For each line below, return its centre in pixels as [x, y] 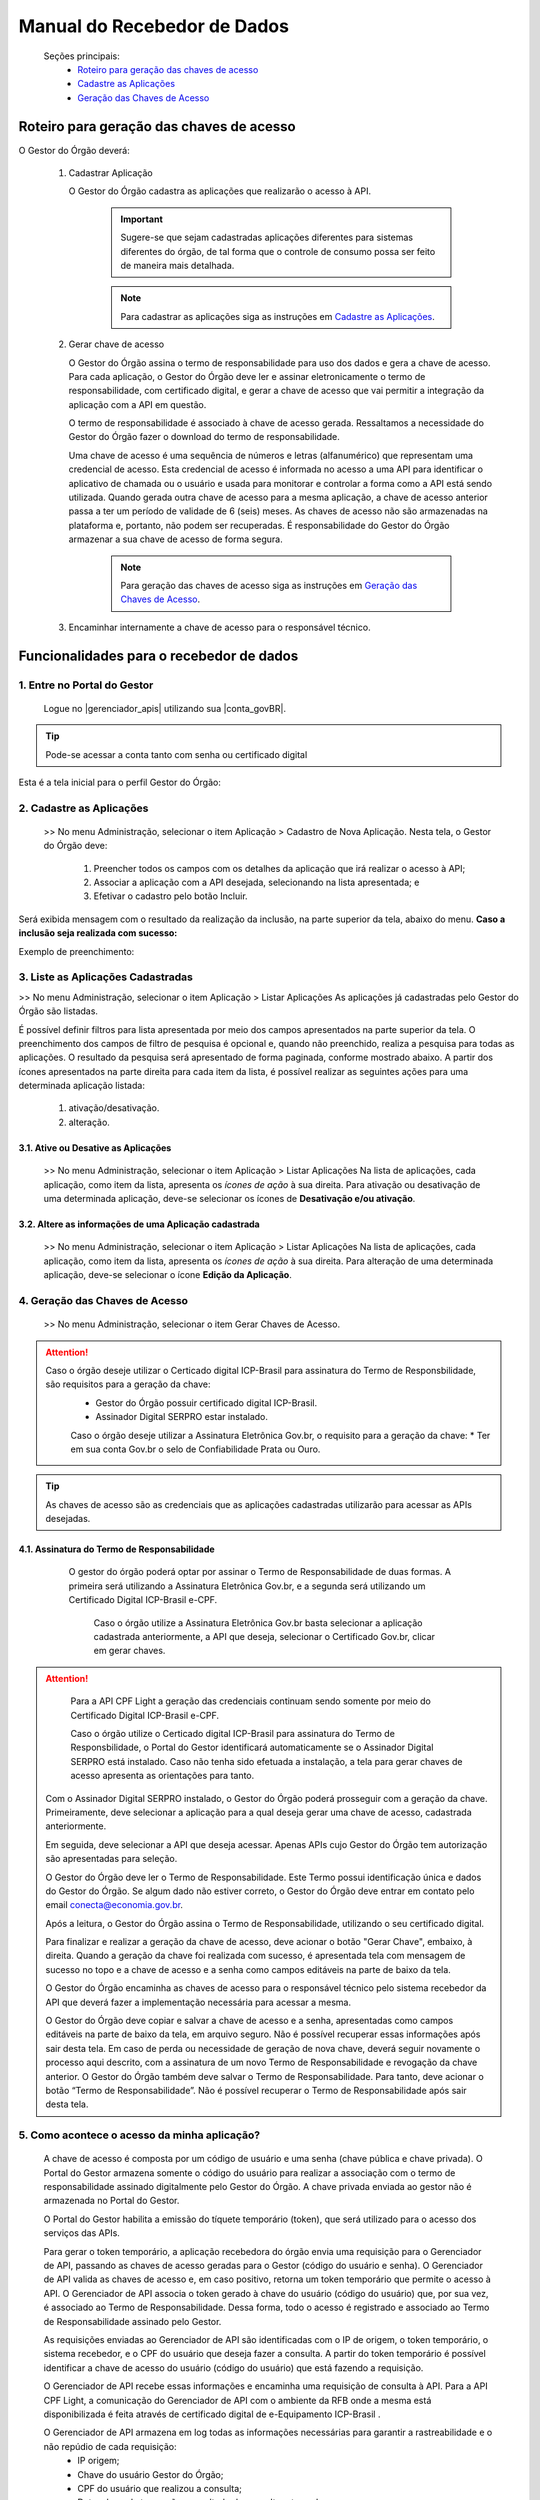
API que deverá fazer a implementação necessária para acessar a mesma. [198, 2002]
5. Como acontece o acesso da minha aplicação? [139, 2135]
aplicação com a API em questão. [137, 404]
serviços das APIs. [81, 2233]
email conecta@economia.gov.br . [114, 1905]
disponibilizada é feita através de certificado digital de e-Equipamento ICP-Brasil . [212, 2414]
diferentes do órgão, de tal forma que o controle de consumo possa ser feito [278, 251]
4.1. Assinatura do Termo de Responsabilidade [116, 1549]
